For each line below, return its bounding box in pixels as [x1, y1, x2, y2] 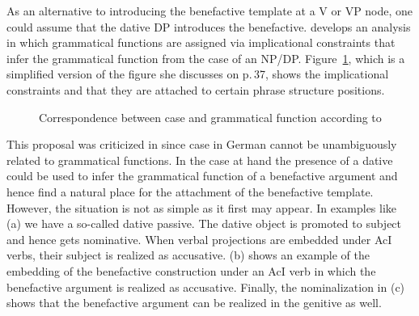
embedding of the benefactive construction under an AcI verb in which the [6, 262, 376, 279]
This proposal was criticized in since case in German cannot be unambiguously [6, 136, 397, 153]
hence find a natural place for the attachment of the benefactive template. [6, 183, 374, 200]
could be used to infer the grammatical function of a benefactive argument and [6, 167, 398, 184]
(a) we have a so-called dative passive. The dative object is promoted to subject [6, 215, 402, 232]
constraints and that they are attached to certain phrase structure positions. [6, 81, 385, 98]
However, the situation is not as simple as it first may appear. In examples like [6, 199, 397, 216]
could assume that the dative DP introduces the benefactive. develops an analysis [6, 18, 411, 35]
